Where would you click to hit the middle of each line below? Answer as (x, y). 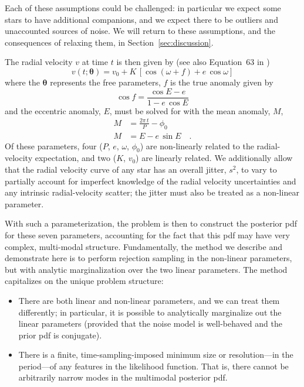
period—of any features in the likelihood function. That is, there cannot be (153, 366)
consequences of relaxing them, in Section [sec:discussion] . (109, 42)
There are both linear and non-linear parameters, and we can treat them (149, 300)
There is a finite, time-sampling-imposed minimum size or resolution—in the (156, 355)
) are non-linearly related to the (197, 145)
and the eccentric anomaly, (53, 110)
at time (95, 62)
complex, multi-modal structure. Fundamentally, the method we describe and (143, 246)
